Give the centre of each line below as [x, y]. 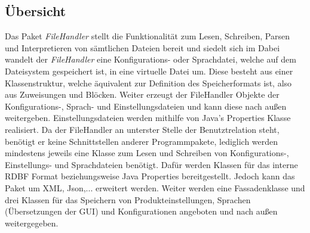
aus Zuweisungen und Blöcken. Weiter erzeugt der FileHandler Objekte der [142, 94]
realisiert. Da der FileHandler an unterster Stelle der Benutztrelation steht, [142, 129]
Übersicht [36, 11]
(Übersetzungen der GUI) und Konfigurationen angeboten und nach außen [141, 211]
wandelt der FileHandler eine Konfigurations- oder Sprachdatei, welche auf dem [151, 59]
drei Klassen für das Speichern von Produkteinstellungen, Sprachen [128, 199]
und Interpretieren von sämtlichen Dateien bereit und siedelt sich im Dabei [142, 47]
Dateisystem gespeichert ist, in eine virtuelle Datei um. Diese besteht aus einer [149, 71]
